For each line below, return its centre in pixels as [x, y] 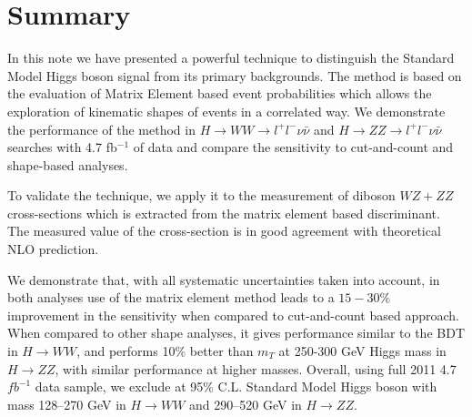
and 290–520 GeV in [246, 404]
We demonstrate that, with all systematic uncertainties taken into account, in [224, 279]
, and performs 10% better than [165, 351]
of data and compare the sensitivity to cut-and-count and [293, 147]
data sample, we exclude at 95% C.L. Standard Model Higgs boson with [236, 386]
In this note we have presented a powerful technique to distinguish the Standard [231, 58]
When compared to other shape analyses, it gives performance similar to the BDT [236, 333]
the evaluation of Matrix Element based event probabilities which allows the [220, 93]
